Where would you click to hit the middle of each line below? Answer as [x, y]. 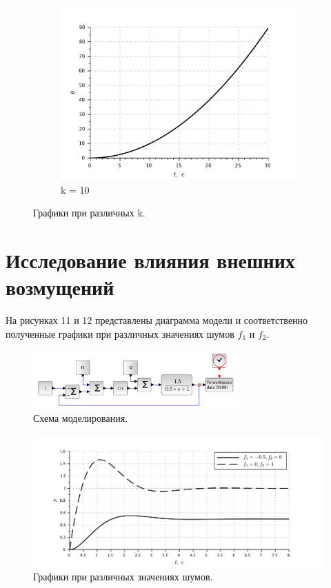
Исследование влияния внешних [150, 260]
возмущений [60, 287]
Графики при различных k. [89, 213]
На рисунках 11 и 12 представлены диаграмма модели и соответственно [157, 320]
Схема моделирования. [81, 418]
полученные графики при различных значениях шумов [120, 333]
